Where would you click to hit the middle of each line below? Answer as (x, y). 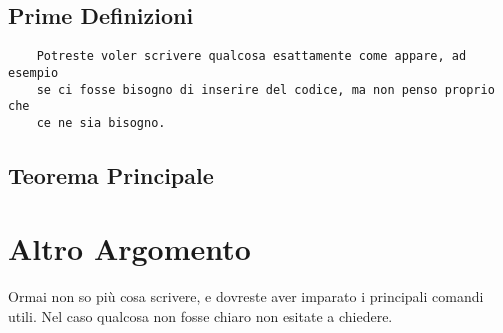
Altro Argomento (129, 248)
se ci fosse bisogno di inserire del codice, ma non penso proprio (265, 89)
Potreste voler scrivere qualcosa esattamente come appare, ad (251, 56)
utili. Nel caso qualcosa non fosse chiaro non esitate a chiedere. (200, 315)
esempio (33, 72)
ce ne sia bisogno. (101, 122)
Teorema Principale (111, 174)
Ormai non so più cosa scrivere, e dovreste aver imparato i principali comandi (246, 296)
